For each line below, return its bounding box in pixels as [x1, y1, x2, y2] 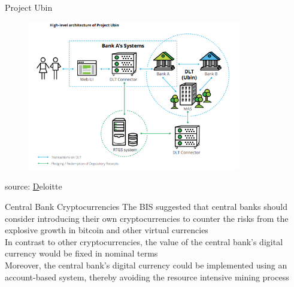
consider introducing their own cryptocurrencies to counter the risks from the [5, 212, 289, 224]
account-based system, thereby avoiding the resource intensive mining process [5, 270, 289, 283]
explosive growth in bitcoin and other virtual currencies [5, 224, 208, 236]
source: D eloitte [5, 180, 62, 193]
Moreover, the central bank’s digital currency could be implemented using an [5, 258, 287, 271]
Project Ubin [5, 1, 53, 13]
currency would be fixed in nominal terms [5, 247, 158, 259]
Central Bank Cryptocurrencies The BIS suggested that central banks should [5, 200, 287, 212]
